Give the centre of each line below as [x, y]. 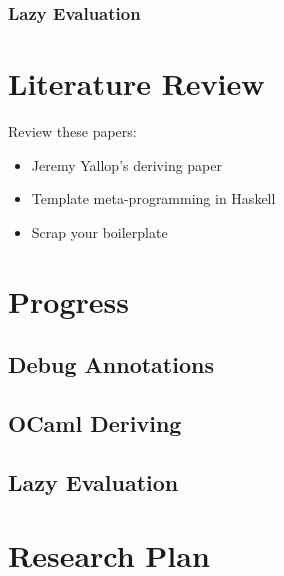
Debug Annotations [111, 364]
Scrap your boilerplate [99, 231]
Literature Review [136, 83]
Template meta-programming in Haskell [153, 198]
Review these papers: [72, 130]
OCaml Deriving [95, 422]
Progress [68, 300]
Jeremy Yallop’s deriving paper [126, 164]
